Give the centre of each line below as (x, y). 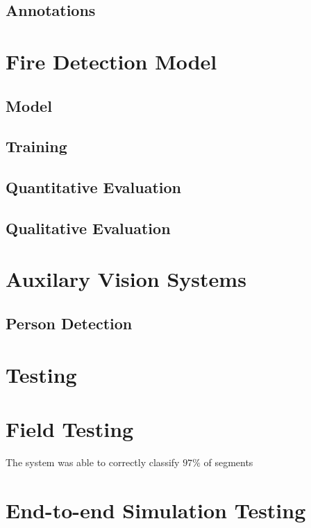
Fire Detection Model (111, 61)
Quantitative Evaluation (93, 187)
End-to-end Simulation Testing (156, 510)
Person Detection (69, 323)
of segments (228, 462)
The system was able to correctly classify (93, 462)
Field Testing (70, 429)
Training (36, 146)
